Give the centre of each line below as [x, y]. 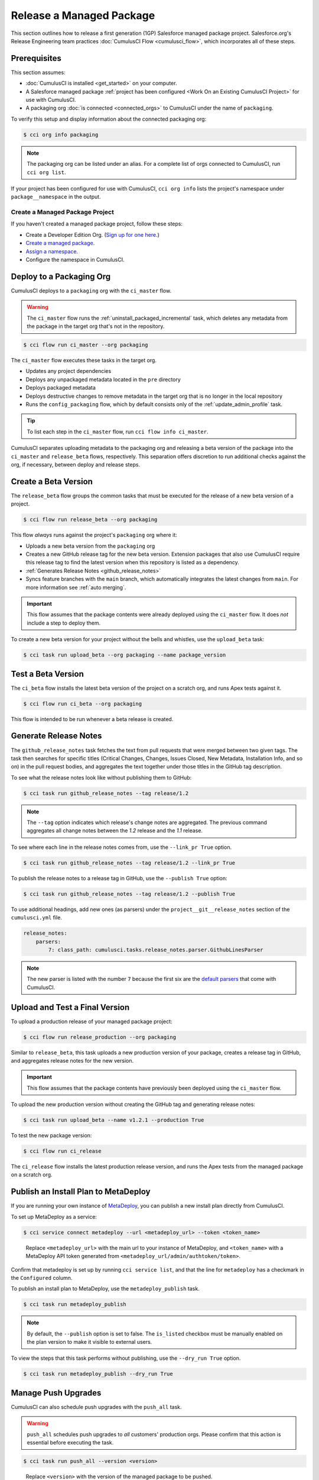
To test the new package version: [51, 1135]
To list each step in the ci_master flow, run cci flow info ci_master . [118, 432]
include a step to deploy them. [64, 623]
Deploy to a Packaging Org [61, 276]
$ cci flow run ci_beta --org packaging [82, 704]
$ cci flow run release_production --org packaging [100, 1037]
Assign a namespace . [52, 251]
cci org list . [46, 172]
